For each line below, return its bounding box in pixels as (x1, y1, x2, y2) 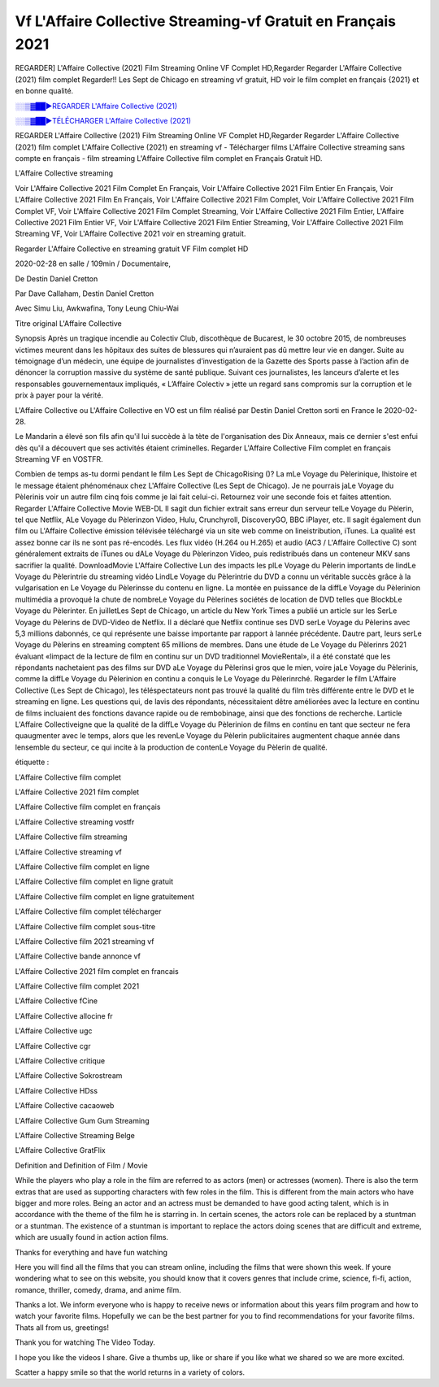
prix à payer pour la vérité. (15, 390, 103, 400)
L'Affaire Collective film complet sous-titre (15, 921, 156, 931)
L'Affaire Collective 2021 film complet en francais (15, 966, 179, 976)
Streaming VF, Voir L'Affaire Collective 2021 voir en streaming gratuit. (15, 228, 246, 239)
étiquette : (15, 757, 50, 767)
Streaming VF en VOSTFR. (15, 454, 103, 464)
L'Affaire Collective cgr (15, 1041, 91, 1050)
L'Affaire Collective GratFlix (15, 1146, 106, 1155)
